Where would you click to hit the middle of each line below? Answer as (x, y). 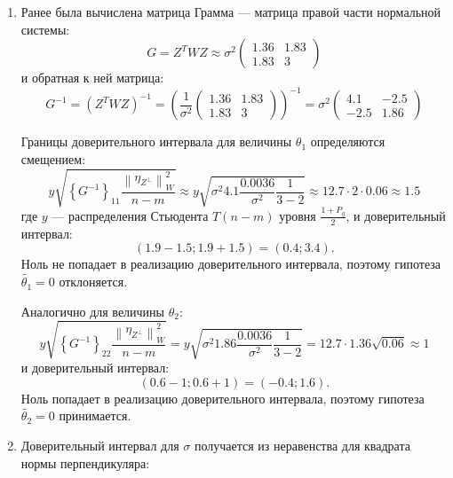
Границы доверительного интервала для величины (156, 141)
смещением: (53, 158)
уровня (298, 215)
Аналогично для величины (93, 311)
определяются (348, 141)
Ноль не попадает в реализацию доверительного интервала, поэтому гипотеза (231, 264)
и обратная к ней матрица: (92, 78)
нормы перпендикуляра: (85, 462)
